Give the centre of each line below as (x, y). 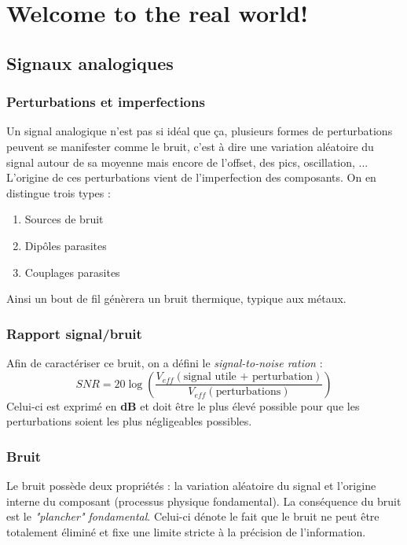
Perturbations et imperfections (106, 102)
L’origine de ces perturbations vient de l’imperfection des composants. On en (191, 177)
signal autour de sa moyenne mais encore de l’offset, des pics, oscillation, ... (187, 162)
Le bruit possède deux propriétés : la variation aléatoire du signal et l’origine (191, 485)
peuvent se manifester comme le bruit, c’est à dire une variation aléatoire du (190, 146)
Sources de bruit (64, 219)
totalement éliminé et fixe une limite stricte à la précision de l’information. (186, 531)
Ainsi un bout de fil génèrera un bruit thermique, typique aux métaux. (176, 298)
